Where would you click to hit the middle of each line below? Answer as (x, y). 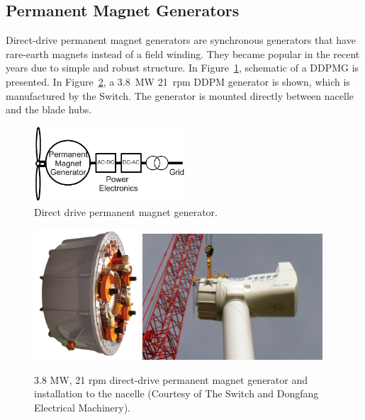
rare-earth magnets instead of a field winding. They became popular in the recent (183, 53)
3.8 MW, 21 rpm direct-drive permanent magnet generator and (171, 379)
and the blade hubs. (49, 109)
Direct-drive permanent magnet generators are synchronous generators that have (181, 40)
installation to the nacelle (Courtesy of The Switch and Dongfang (176, 393)
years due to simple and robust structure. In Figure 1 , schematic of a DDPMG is (182, 68)
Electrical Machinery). (83, 407)
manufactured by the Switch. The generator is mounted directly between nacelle (180, 95)
